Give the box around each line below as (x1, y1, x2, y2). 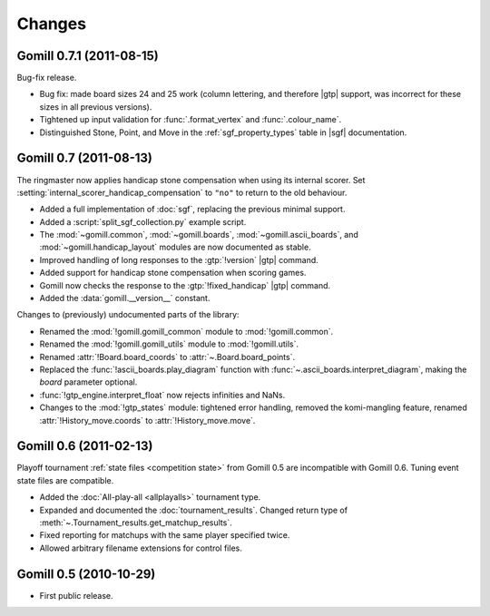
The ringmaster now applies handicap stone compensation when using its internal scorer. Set (16, 174, 366, 185)
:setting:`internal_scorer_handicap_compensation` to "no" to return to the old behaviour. (16, 187, 348, 198)
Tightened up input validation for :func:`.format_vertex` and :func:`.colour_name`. (39, 114, 342, 125)
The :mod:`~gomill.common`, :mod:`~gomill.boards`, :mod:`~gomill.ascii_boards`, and (39, 230, 358, 240)
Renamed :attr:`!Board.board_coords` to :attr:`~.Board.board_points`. (39, 351, 295, 362)
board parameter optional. (39, 376, 138, 387)
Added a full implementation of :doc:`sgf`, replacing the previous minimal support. (39, 204, 346, 215)
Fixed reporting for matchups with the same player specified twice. (39, 530, 290, 541)
